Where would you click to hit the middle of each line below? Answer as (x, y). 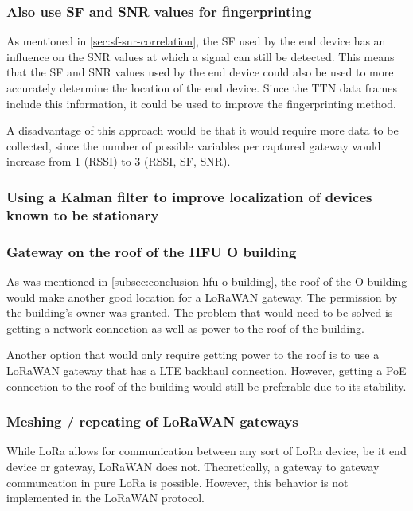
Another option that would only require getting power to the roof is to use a (193, 355)
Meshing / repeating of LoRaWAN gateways (152, 421)
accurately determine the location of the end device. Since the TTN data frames (202, 88)
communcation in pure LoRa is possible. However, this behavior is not (177, 482)
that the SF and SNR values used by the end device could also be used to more (200, 72)
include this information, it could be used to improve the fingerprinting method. (201, 103)
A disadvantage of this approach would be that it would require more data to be (203, 130)
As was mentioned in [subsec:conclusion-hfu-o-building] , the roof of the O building (207, 281)
